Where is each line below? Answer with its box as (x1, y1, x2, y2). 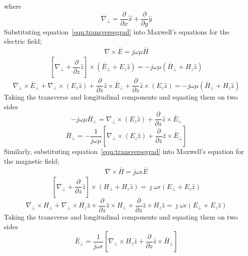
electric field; (4, 36, 42, 46)
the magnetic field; (4, 156, 59, 166)
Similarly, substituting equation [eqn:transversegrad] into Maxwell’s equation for (4, 146, 244, 156)
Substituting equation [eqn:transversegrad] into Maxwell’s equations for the (4, 26, 230, 36)
